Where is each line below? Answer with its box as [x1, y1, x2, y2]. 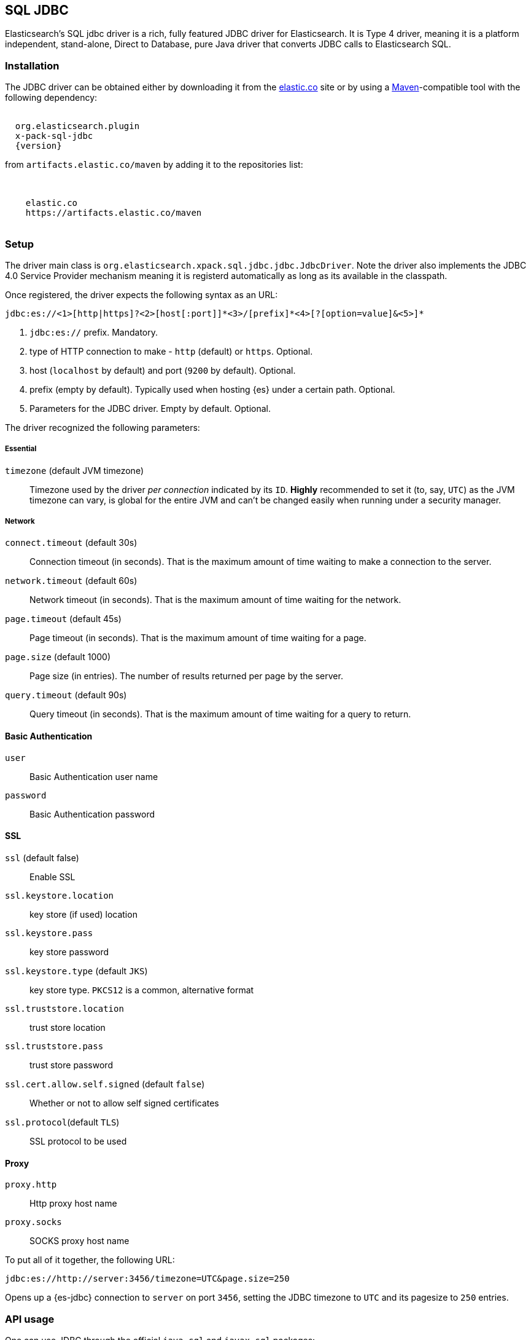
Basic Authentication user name [29, 771, 158, 782]
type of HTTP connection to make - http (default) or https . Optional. [29, 345, 313, 357]
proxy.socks [5, 1217, 62, 1228]
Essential [5, 444, 37, 454]
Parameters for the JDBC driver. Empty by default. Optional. [29, 403, 271, 414]
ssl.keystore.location [5, 890, 114, 901]
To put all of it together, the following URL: [5, 1255, 175, 1266]
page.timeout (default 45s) [5, 613, 122, 625]
